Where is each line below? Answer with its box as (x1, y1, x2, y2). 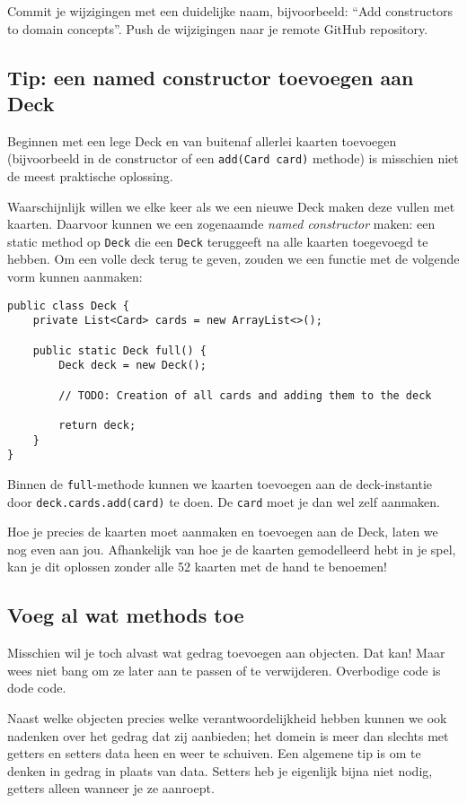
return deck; (58, 418, 137, 432)
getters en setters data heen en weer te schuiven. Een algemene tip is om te (7, 744, 421, 763)
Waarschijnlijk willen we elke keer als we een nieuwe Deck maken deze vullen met (7, 196, 455, 215)
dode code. (7, 678, 66, 697)
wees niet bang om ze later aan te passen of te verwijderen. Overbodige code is (7, 660, 441, 679)
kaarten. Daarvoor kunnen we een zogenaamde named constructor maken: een (7, 214, 436, 233)
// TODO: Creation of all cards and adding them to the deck (58, 388, 432, 402)
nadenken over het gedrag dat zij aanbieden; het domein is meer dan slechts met (7, 726, 449, 745)
